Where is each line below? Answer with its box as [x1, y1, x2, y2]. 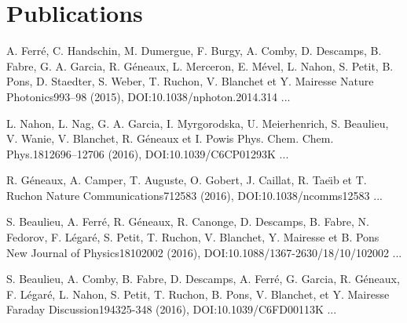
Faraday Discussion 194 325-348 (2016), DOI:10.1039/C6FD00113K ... [6, 301, 337, 318]
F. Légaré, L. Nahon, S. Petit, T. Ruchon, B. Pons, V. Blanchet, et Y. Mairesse [6, 285, 390, 302]
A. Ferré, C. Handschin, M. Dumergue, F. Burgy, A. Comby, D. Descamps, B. [6, 42, 382, 59]
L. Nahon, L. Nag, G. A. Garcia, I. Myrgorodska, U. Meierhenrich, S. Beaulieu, [6, 114, 389, 131]
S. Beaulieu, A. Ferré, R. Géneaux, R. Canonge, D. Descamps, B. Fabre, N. [6, 213, 369, 230]
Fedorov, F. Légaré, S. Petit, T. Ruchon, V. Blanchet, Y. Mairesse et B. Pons [6, 229, 379, 245]
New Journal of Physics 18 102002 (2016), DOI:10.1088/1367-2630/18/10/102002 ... [6, 244, 402, 260]
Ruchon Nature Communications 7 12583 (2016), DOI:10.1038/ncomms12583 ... [6, 187, 383, 203]
